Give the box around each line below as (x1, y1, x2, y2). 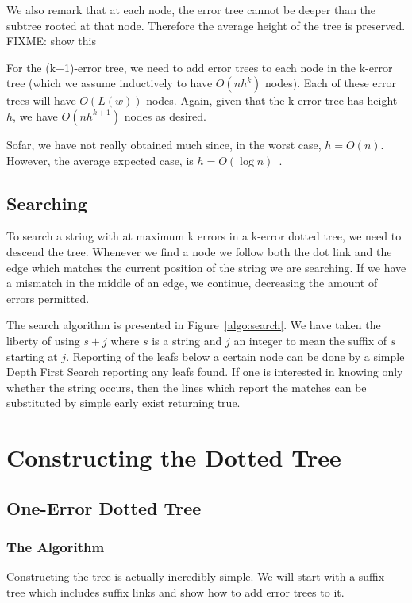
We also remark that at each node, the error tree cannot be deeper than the (6, 2, 376, 17)
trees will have (6, 92, 76, 109)
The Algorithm (6, 536, 105, 556)
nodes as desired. (124, 107, 206, 124)
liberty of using (6, 332, 80, 348)
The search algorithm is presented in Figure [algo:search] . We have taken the (6, 317, 381, 333)
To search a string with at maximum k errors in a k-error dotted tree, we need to (6, 228, 402, 244)
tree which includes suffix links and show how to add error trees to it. (6, 583, 345, 600)
